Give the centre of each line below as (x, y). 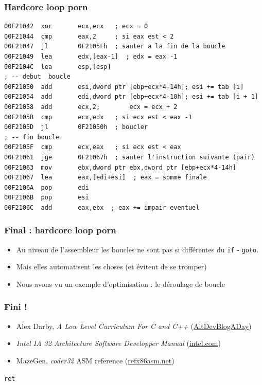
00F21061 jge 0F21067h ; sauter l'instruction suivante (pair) (129, 157)
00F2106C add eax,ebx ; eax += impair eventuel (102, 207)
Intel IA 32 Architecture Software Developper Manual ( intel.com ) (118, 343)
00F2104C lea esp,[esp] (58, 67)
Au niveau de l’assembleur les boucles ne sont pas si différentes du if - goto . (137, 249)
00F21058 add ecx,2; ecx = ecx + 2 (91, 107)
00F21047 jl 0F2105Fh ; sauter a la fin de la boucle (115, 47)
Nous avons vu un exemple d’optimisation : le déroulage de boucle (120, 283)
